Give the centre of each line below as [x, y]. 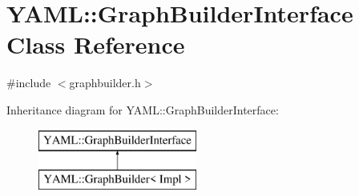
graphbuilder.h [105, 83]
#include [29, 83]
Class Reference [96, 44]
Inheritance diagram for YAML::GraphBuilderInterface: [143, 109]
